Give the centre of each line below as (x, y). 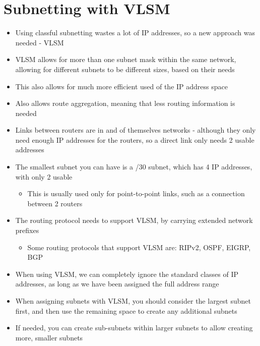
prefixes (27, 230)
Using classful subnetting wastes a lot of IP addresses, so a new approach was (135, 33)
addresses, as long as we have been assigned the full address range (117, 284)
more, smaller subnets (49, 337)
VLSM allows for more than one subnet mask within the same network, (126, 59)
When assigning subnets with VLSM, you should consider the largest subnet (133, 301)
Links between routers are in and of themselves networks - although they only (136, 130)
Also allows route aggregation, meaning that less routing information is (125, 103)
